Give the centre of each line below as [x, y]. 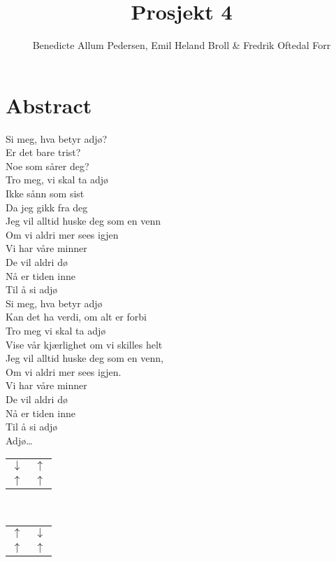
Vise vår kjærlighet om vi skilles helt [84, 344]
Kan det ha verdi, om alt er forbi [76, 317]
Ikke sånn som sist [45, 194]
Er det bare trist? [43, 152]
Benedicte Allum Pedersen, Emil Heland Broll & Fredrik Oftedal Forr [182, 45]
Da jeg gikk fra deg [47, 207]
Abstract [49, 105]
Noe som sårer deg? [48, 166]
